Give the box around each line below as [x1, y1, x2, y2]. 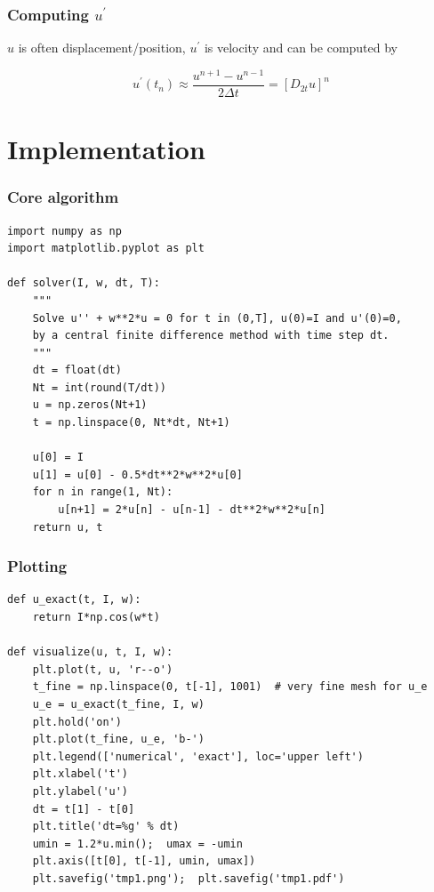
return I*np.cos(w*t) [32, 611, 160, 624]
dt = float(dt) [32, 364, 122, 377]
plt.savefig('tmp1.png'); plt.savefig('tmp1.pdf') [32, 872, 345, 885]
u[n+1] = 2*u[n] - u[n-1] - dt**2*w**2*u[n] [58, 503, 325, 517]
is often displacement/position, [18, 38, 186, 57]
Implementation [7, 131, 205, 167]
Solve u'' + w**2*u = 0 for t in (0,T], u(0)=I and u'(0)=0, [32, 311, 402, 325]
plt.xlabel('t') [32, 767, 129, 781]
